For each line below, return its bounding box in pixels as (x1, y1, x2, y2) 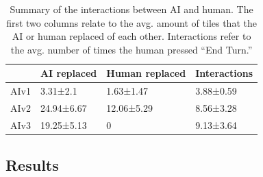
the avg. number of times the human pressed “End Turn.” (10, 42, 253, 56)
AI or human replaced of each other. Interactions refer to (12, 29, 251, 43)
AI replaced (40, 66, 97, 80)
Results (5, 154, 59, 176)
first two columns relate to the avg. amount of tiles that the (6, 15, 257, 29)
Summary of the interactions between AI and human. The (10, 2, 253, 16)
